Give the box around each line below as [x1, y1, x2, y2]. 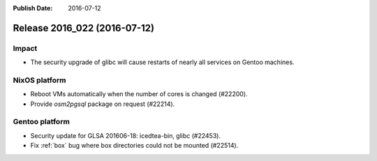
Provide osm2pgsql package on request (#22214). [30, 100, 175, 108]
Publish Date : [13, 4, 53, 12]
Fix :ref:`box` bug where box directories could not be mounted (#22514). [30, 141, 239, 150]
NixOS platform [13, 75, 66, 85]
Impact [13, 43, 38, 53]
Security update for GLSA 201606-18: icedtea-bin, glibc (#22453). [30, 131, 221, 139]
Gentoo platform [13, 117, 70, 127]
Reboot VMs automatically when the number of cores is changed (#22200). [30, 90, 248, 98]
